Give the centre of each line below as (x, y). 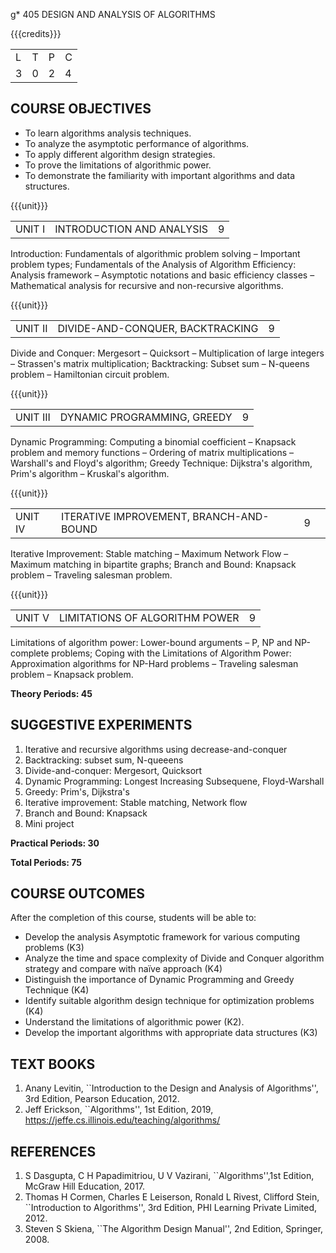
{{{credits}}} (36, 33)
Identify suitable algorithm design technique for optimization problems (169, 1001)
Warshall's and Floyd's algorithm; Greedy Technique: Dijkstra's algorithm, (161, 463)
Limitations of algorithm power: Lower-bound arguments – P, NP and (151, 642)
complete (30, 653)
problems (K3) (54, 948)
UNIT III (33, 417)
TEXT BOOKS (53, 1064)
